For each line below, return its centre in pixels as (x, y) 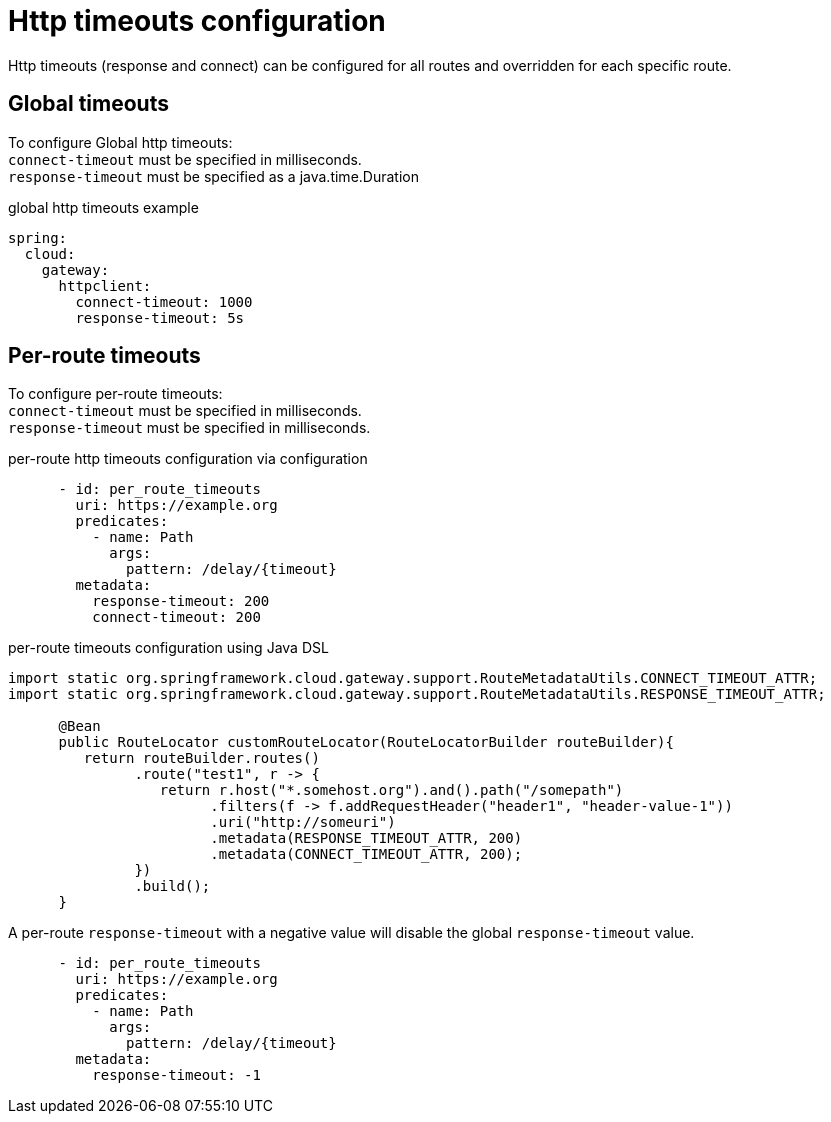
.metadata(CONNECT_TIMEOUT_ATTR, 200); (366, 854)
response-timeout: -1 (176, 1075)
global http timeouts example (103, 207)
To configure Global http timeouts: (120, 142)
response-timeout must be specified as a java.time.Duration (213, 176)
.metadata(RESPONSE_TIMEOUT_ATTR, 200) (366, 838)
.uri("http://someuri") (303, 822)
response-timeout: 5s (160, 317)
